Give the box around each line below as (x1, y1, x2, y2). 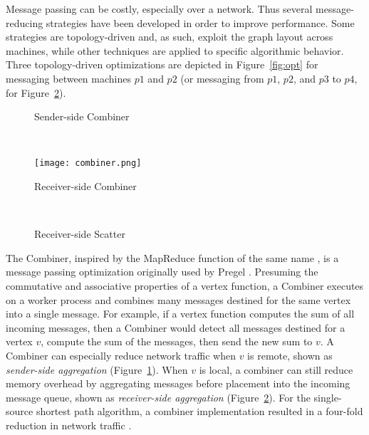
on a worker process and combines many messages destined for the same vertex (6, 292, 351, 307)
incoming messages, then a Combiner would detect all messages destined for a (6, 320, 345, 335)
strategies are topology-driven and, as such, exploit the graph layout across (6, 29, 333, 44)
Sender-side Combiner (34, 109, 130, 124)
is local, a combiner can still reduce (199, 362, 353, 377)
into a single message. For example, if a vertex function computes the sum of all (6, 306, 355, 321)
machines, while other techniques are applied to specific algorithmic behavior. (6, 43, 344, 58)
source (6, 404, 33, 419)
